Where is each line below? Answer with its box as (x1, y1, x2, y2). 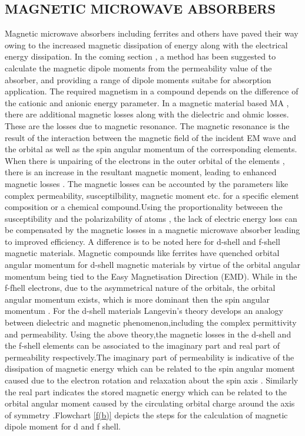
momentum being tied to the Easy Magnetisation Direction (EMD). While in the (5, 270, 297, 282)
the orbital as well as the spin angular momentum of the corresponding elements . (5, 143, 297, 155)
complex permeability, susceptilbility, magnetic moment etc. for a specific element (5, 189, 299, 201)
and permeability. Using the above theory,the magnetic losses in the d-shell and (5, 327, 291, 340)
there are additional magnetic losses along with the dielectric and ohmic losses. (5, 108, 289, 120)
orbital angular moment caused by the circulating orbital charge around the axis (5, 397, 295, 409)
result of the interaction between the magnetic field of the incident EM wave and (5, 131, 296, 143)
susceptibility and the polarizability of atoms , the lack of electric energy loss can (5, 212, 297, 224)
